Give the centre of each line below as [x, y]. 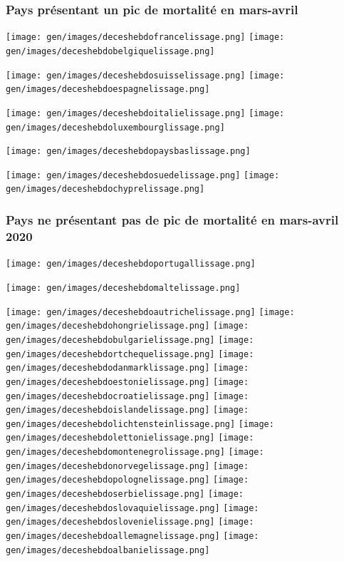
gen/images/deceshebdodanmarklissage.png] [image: [127, 368]
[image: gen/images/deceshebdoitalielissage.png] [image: [145, 113]
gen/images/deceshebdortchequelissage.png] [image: [130, 354]
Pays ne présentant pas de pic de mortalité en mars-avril [172, 220]
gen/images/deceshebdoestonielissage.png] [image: [127, 382]
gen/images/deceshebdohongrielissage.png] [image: [127, 326]
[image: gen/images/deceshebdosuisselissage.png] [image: [145, 75]
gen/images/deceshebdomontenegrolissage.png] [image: [135, 452]
